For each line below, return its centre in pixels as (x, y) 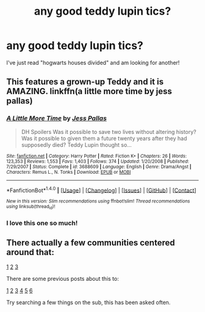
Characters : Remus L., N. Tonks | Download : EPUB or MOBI (69, 172)
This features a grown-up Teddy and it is (85, 82)
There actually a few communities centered (91, 243)
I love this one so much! (42, 223)
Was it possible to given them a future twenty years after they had (104, 138)
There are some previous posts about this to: (63, 279)
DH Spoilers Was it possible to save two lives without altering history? (109, 132)
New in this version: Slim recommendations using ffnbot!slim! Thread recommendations (98, 201)
